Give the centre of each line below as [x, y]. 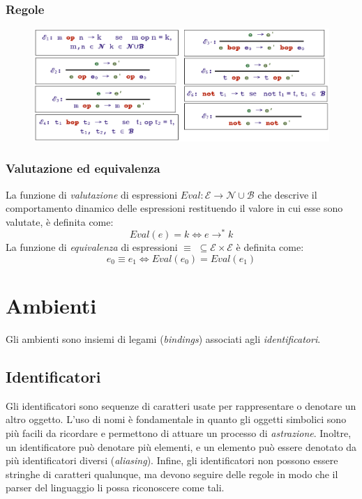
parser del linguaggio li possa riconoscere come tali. [115, 488]
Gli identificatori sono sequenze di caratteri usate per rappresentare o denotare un [181, 405]
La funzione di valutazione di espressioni [92, 194]
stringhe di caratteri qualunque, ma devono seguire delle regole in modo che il [172, 474]
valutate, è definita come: [60, 221]
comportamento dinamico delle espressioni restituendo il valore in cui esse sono [174, 208]
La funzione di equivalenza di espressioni [92, 247]
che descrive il [287, 194]
